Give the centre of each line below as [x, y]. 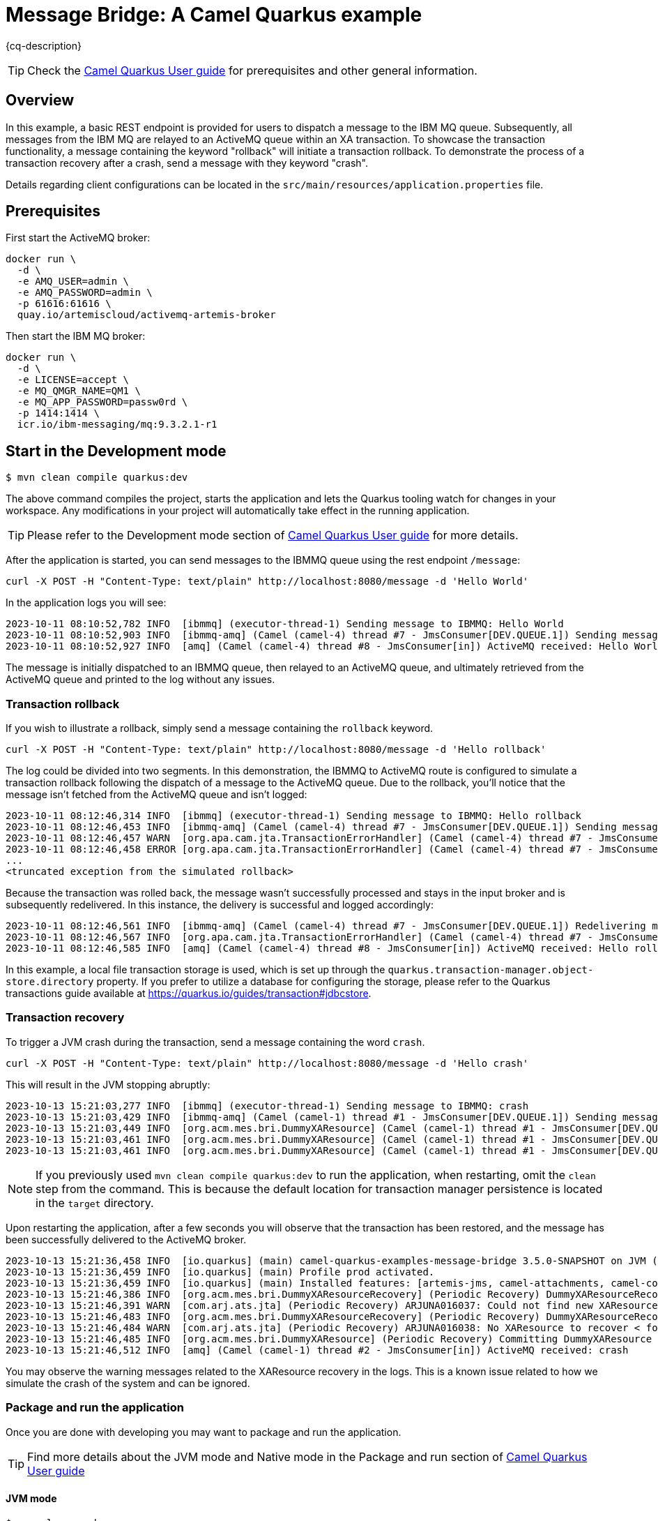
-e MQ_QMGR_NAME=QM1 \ [79, 391]
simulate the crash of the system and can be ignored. [128, 1383]
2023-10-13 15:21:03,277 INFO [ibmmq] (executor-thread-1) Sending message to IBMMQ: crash [267, 1106]
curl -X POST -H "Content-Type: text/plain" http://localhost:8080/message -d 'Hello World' [267, 582]
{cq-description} [44, 45]
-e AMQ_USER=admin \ [73, 282]
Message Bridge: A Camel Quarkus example [214, 15]
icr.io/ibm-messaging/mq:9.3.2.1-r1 [117, 425]
